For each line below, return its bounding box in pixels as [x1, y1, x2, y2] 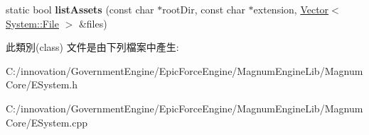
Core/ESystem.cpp [6, 115, 88, 129]
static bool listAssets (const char [6, 2, 154, 16]
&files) [78, 16, 107, 30]
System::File [6, 16, 59, 30]
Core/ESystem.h [6, 77, 78, 92]
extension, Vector [253, 2, 329, 16]
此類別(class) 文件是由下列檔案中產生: [6, 40, 179, 54]
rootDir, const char [162, 2, 245, 16]
